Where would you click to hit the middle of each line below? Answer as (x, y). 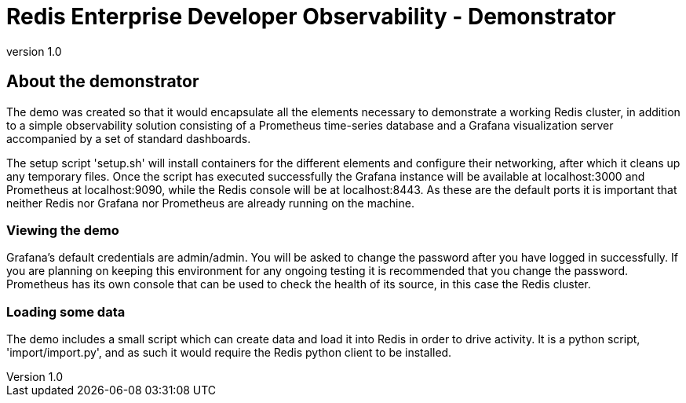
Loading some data (66, 311)
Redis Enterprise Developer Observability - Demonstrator (311, 16)
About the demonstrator (103, 82)
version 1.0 (34, 51)
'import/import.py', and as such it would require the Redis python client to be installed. (229, 353)
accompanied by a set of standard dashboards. (129, 138)
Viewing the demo (63, 230)
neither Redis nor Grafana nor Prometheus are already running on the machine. (210, 203)
